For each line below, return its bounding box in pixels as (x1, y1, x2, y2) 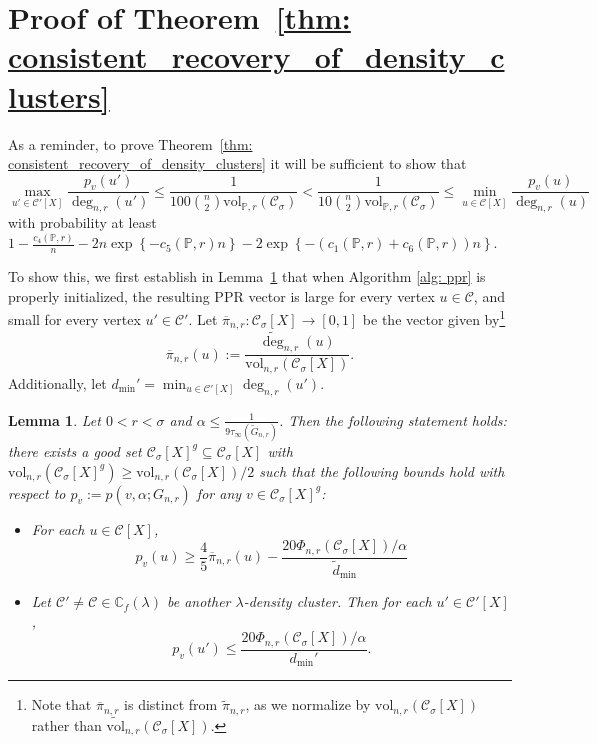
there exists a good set (8, 440, 142, 461)
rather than (31, 714, 102, 735)
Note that (31, 694, 92, 715)
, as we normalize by (245, 694, 371, 715)
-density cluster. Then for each (243, 591, 432, 612)
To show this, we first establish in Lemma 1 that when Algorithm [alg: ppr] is (8, 266, 486, 287)
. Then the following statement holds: (278, 409, 507, 430)
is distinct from (124, 694, 218, 715)
